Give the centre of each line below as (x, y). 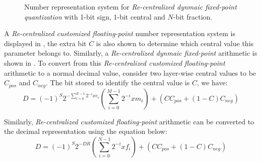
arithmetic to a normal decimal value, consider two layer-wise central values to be (130, 72)
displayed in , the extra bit (45, 43)
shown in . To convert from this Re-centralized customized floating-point (115, 62)
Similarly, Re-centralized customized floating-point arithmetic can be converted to (129, 121)
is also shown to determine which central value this (175, 43)
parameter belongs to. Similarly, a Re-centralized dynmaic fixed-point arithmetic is (131, 53)
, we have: (212, 83)
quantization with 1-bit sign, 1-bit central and (95, 16)
